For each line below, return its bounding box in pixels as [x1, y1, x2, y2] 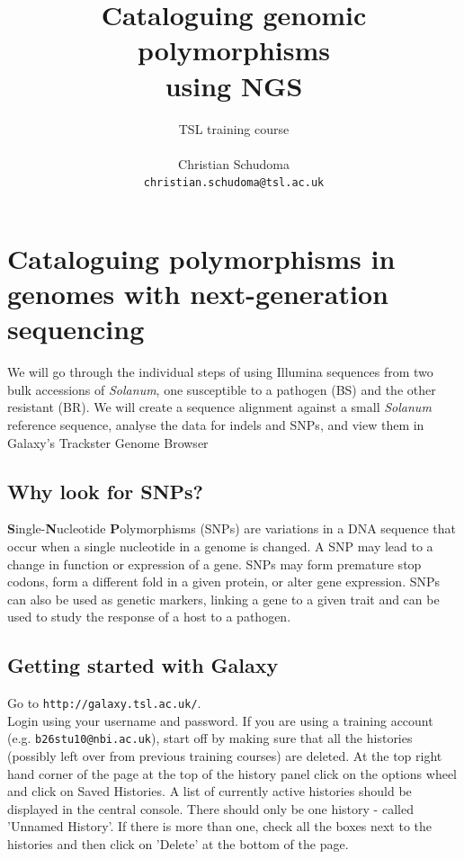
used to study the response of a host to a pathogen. [7, 607, 291, 626]
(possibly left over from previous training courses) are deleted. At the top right [7, 747, 442, 765]
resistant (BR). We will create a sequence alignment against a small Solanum [7, 398, 432, 416]
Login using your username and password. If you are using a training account [7, 711, 433, 729]
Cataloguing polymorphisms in [7, 239, 396, 276]
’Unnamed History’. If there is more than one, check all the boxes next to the [7, 817, 433, 836]
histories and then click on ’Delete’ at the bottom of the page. [7, 835, 349, 854]
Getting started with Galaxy [7, 651, 279, 679]
